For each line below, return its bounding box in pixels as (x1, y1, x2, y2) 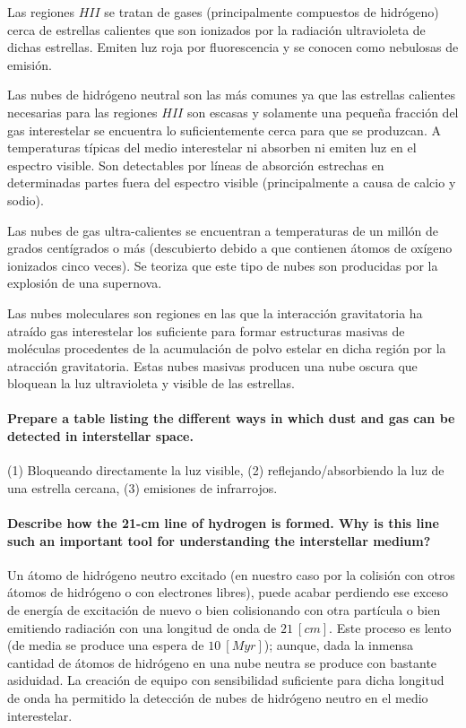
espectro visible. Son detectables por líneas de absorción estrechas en (7, 155, 384, 174)
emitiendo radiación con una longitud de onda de (7, 618, 277, 637)
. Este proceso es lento (329, 618, 452, 637)
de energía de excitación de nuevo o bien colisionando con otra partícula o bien (7, 601, 441, 620)
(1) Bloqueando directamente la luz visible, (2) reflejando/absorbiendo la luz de (7, 461, 444, 480)
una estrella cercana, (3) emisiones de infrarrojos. (7, 478, 278, 497)
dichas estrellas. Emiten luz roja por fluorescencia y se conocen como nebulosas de (7, 38, 459, 56)
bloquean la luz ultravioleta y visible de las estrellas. (7, 374, 295, 393)
